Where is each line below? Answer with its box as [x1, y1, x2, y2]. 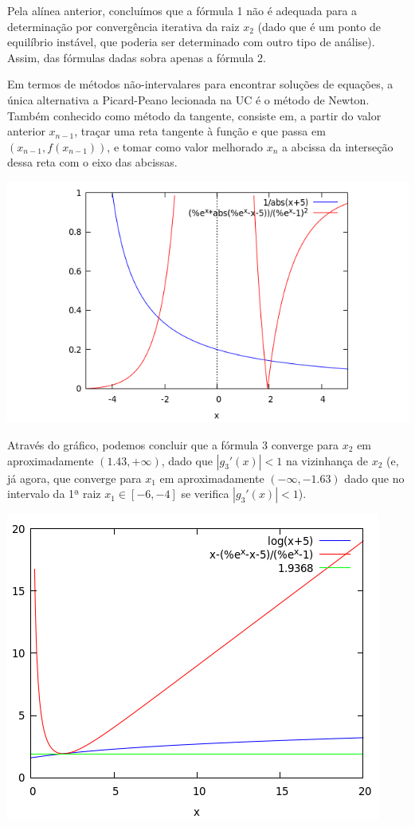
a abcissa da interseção [282, 138, 393, 155]
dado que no [344, 469, 405, 486]
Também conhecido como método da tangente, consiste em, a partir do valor [7, 107, 382, 123]
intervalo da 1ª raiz [7, 485, 101, 502]
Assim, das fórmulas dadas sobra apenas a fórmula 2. [7, 49, 266, 65]
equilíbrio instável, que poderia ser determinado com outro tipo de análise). [7, 33, 375, 50]
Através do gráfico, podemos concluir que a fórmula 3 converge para [7, 436, 339, 453]
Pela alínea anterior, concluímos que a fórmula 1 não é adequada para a [7, 2, 358, 18]
